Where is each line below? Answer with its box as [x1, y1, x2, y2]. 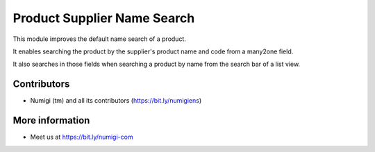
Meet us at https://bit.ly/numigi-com [30, 133, 133, 142]
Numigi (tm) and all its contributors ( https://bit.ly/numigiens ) [30, 96, 202, 105]
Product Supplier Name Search [12, 10, 195, 26]
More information [12, 115, 90, 126]
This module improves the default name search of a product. [12, 35, 187, 43]
